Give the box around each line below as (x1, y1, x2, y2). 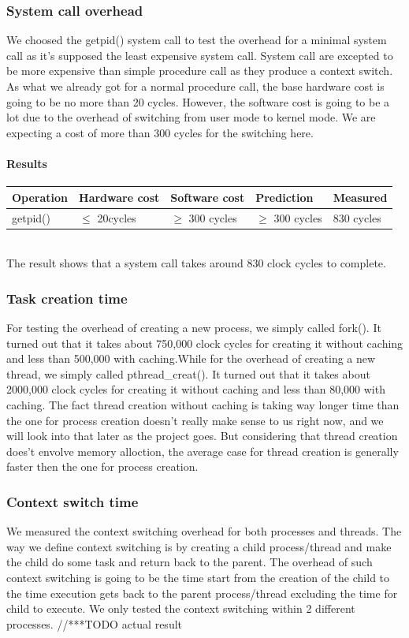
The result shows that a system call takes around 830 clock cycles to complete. (6, 255, 386, 271)
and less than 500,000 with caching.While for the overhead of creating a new (6, 350, 376, 367)
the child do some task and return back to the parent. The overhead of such (6, 554, 373, 570)
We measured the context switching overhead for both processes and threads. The (6, 523, 402, 539)
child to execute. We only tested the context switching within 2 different (6, 600, 355, 617)
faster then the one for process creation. (6, 458, 199, 475)
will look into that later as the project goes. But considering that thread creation (6, 427, 398, 444)
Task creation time (6, 288, 128, 308)
